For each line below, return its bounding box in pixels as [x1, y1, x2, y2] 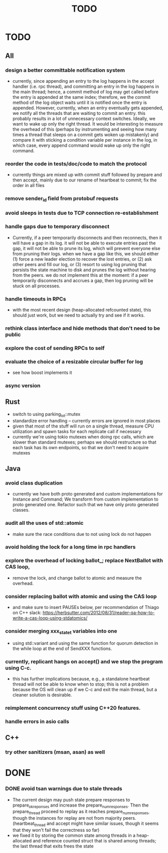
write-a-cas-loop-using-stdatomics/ [12, 615, 88, 621]
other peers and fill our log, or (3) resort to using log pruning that [12, 261, 147, 267]
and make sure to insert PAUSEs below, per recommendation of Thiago [12, 604, 159, 611]
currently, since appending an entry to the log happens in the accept [12, 78, 154, 84]
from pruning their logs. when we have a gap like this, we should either [12, 251, 159, 257]
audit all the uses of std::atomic [5, 520, 84, 527]
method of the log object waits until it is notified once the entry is [12, 99, 147, 105]
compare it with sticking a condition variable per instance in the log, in [12, 137, 157, 143]
